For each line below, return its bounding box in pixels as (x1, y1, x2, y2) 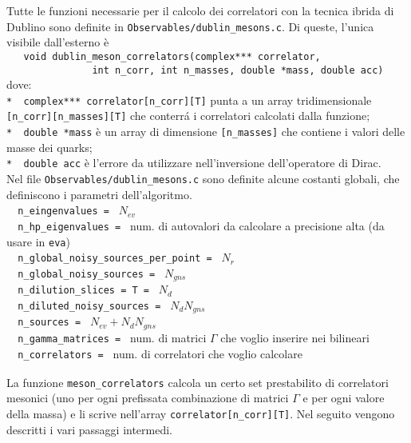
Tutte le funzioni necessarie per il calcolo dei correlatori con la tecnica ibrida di (6, 2, 394, 18)
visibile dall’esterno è (6, 34, 109, 50)
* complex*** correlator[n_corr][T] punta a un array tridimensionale (6, 91, 372, 108)
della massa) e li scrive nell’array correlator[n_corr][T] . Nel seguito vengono (6, 405, 395, 422)
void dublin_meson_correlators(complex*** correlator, (23, 50, 321, 62)
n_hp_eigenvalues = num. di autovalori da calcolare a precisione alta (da (18, 217, 385, 233)
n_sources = (18, 317, 81, 329)
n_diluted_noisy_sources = (18, 300, 161, 312)
